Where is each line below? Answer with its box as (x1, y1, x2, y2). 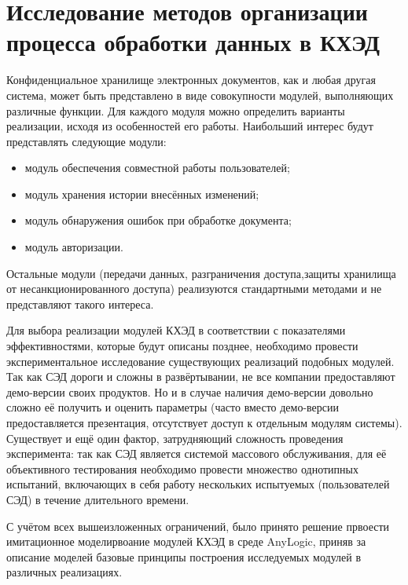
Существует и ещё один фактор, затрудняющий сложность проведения (6, 430, 344, 446)
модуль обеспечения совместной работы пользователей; (24, 159, 290, 176)
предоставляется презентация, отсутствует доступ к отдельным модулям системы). (6, 415, 402, 430)
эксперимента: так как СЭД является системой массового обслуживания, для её (6, 445, 387, 462)
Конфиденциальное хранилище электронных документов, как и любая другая (6, 71, 376, 88)
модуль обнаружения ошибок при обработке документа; (24, 212, 292, 229)
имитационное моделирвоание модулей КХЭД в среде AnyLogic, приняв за (6, 533, 366, 550)
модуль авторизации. (24, 239, 123, 255)
